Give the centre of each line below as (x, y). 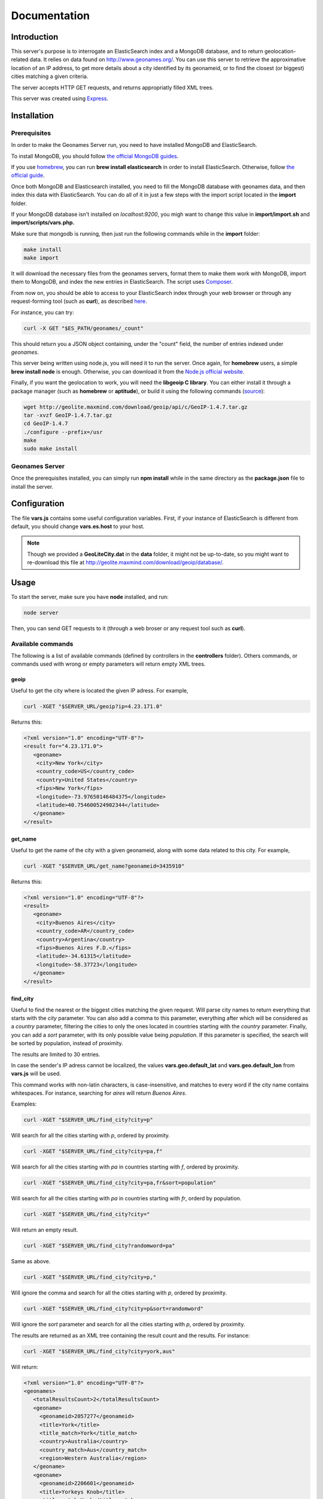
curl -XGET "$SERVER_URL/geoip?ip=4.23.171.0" (93, 706)
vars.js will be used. (36, 1074)
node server (41, 612)
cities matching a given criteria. (50, 76)
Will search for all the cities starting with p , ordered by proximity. (91, 1136)
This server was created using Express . (60, 98)
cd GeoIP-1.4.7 (46, 424)
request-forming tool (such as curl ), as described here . (79, 301)
